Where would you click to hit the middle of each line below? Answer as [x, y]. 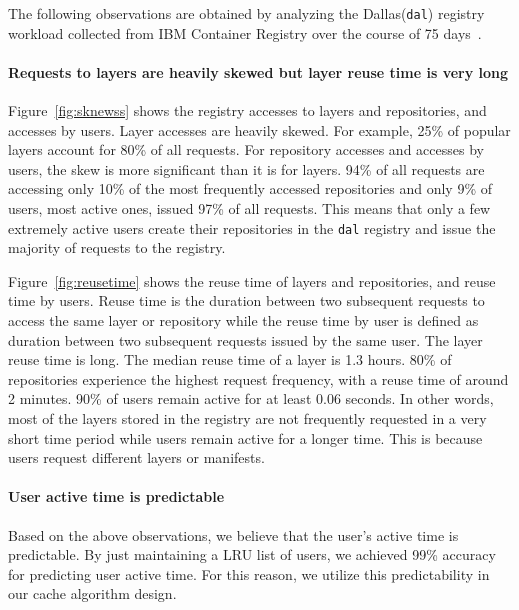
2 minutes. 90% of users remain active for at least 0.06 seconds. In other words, [251, 398]
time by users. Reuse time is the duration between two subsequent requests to [246, 300]
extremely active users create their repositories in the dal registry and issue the [252, 227]
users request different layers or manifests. [136, 457]
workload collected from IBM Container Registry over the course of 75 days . [245, 32]
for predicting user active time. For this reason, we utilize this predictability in [249, 573]
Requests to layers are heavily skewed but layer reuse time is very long [258, 71]
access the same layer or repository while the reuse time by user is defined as [243, 320]
